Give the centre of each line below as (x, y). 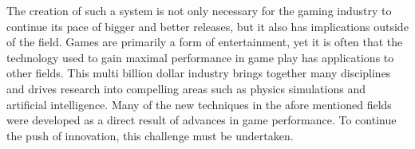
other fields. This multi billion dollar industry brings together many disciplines (199, 73)
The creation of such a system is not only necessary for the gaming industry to (199, 10)
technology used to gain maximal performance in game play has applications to (200, 57)
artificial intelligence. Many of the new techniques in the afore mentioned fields (199, 104)
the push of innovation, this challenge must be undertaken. (150, 135)
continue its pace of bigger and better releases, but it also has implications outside (207, 26)
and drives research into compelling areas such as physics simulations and (186, 88)
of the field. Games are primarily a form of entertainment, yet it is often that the (205, 42)
